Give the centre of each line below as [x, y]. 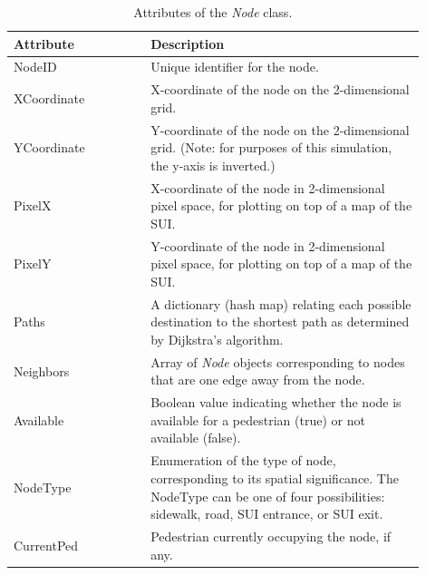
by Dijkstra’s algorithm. [217, 339]
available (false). [196, 438]
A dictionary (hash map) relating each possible [281, 303]
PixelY [33, 263]
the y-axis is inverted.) [213, 165]
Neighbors [42, 370]
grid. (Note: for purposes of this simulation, [271, 147]
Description [188, 43]
